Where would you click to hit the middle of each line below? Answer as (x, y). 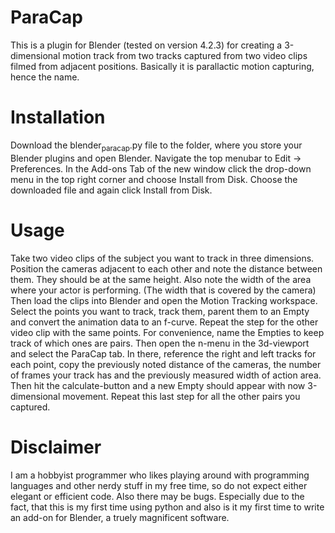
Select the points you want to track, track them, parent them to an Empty (160, 311)
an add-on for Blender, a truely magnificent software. (120, 517)
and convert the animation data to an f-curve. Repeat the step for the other (164, 322)
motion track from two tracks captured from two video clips (185, 55)
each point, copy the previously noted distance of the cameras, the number (166, 364)
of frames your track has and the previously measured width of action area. (166, 375)
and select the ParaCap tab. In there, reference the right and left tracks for (163, 353)
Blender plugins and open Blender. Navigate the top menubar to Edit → (156, 158)
